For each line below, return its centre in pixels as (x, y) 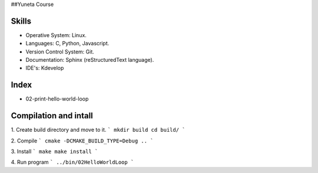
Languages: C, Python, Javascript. (67, 44)
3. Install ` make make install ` (54, 152)
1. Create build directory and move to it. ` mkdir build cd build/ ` (98, 130)
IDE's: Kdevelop (45, 68)
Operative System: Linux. (56, 35)
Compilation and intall (52, 116)
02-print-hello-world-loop (57, 99)
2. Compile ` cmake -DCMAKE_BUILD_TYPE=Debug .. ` (82, 141)
